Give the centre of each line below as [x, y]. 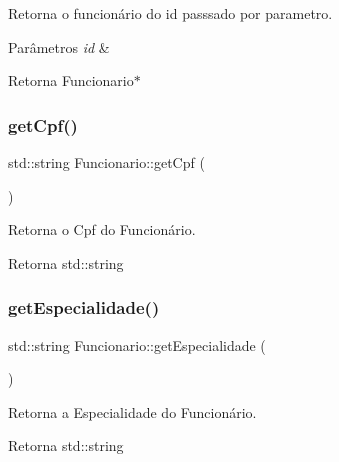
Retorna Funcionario [71, 80]
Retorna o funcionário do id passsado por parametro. [170, 13]
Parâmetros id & [59, 46]
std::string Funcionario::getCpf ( [106, 162]
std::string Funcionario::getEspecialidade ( [137, 344]
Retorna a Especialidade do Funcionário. [132, 411]
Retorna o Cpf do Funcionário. [102, 229]
